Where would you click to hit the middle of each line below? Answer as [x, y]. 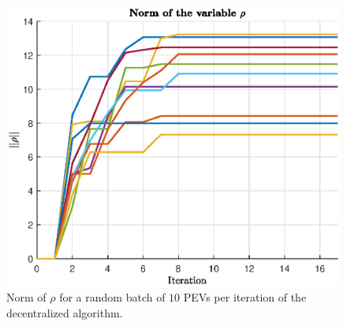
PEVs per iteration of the [245, 297]
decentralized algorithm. [65, 312]
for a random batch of [112, 297]
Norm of [26, 297]
